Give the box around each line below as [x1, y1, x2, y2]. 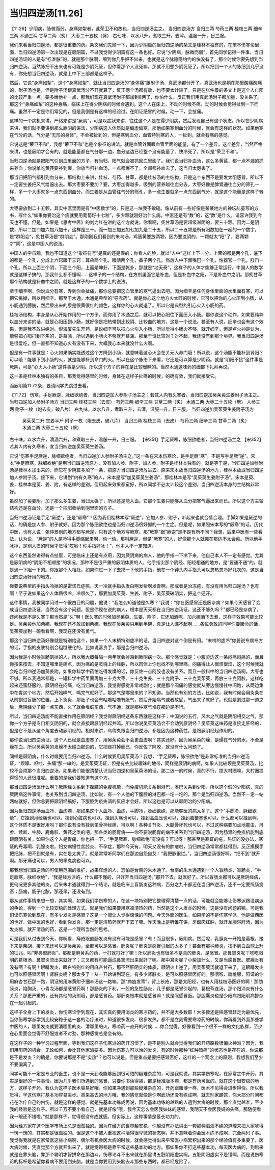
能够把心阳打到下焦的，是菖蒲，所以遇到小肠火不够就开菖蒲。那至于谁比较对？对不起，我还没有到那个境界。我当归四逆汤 [9, 333, 264, 339]
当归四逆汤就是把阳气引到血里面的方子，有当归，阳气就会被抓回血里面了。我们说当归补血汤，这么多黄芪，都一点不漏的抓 [9, 158, 264, 164]
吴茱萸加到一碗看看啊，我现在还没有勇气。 [9, 628, 99, 634]
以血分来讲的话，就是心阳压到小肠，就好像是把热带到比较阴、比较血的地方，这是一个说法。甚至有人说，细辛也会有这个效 [9, 318, 264, 325]
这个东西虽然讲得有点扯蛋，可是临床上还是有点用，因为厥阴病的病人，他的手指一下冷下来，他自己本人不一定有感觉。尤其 [9, 552, 264, 558]
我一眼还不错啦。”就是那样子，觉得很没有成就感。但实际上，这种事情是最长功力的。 [9, 1113, 183, 1120]
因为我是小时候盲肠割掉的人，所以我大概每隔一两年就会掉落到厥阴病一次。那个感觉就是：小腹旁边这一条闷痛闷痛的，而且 [9, 654, 264, 660]
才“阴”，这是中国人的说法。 [9, 241, 67, 247]
